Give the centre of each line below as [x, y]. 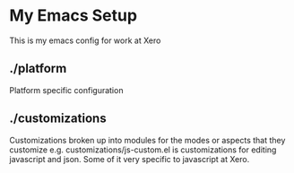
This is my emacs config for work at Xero [85, 40]
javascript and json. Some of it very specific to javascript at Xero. [130, 159]
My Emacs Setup [73, 16]
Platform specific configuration [66, 90]
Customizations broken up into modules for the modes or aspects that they [147, 140]
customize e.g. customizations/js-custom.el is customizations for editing [143, 150]
